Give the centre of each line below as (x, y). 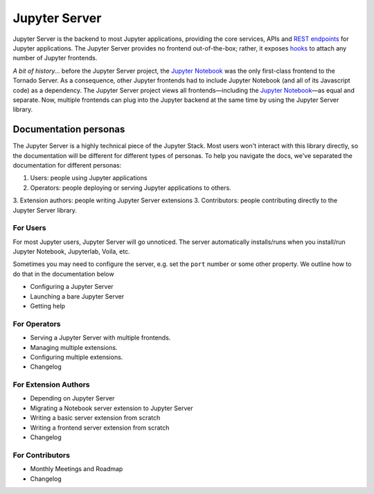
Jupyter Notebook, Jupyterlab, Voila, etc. (72, 252)
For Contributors (42, 455)
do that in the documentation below (63, 274)
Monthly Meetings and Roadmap (77, 469)
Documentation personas (69, 129)
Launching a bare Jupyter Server (77, 296)
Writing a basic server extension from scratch (95, 418)
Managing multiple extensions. (74, 347)
